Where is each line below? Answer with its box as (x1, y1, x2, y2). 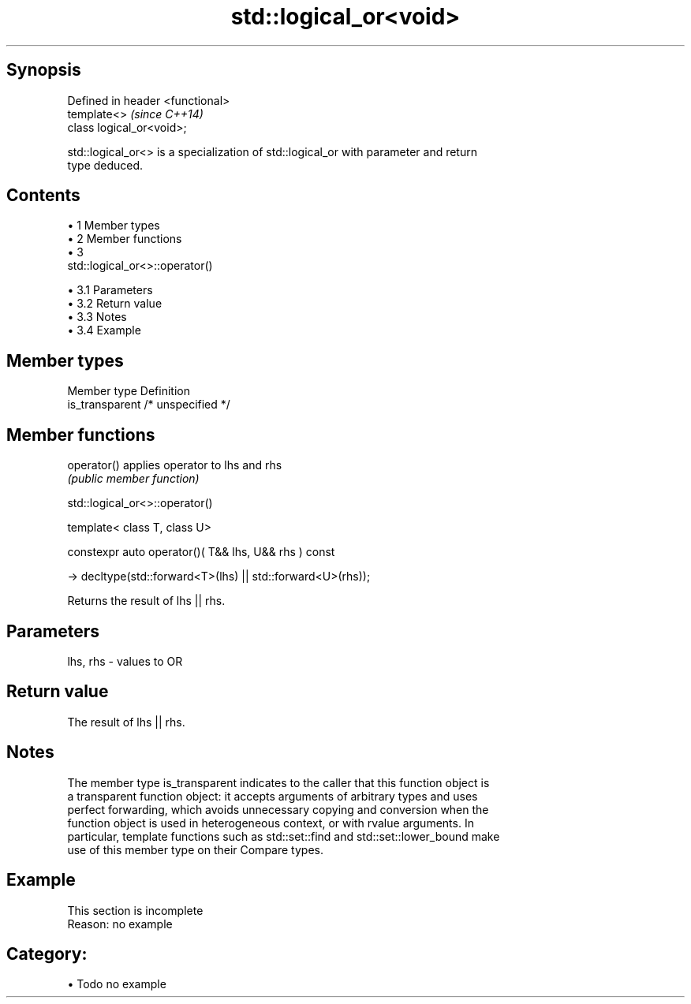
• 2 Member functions (67, 232, 182, 246)
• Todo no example (67, 977, 166, 991)
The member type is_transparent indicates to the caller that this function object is (67, 775, 490, 789)
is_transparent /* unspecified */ (67, 397, 230, 412)
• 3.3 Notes (67, 310, 127, 324)
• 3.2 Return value (67, 297, 162, 311)
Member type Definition (67, 384, 190, 398)
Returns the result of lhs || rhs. (67, 594, 226, 608)
